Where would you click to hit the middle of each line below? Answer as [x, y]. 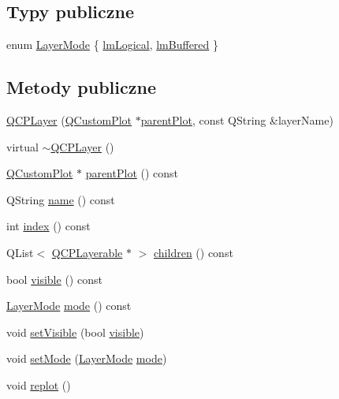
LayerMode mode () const [69, 306]
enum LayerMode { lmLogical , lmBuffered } [113, 45]
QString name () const [61, 199]
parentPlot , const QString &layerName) [237, 120]
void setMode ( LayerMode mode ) [87, 358]
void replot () [39, 384]
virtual [22, 146]
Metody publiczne [81, 87]
